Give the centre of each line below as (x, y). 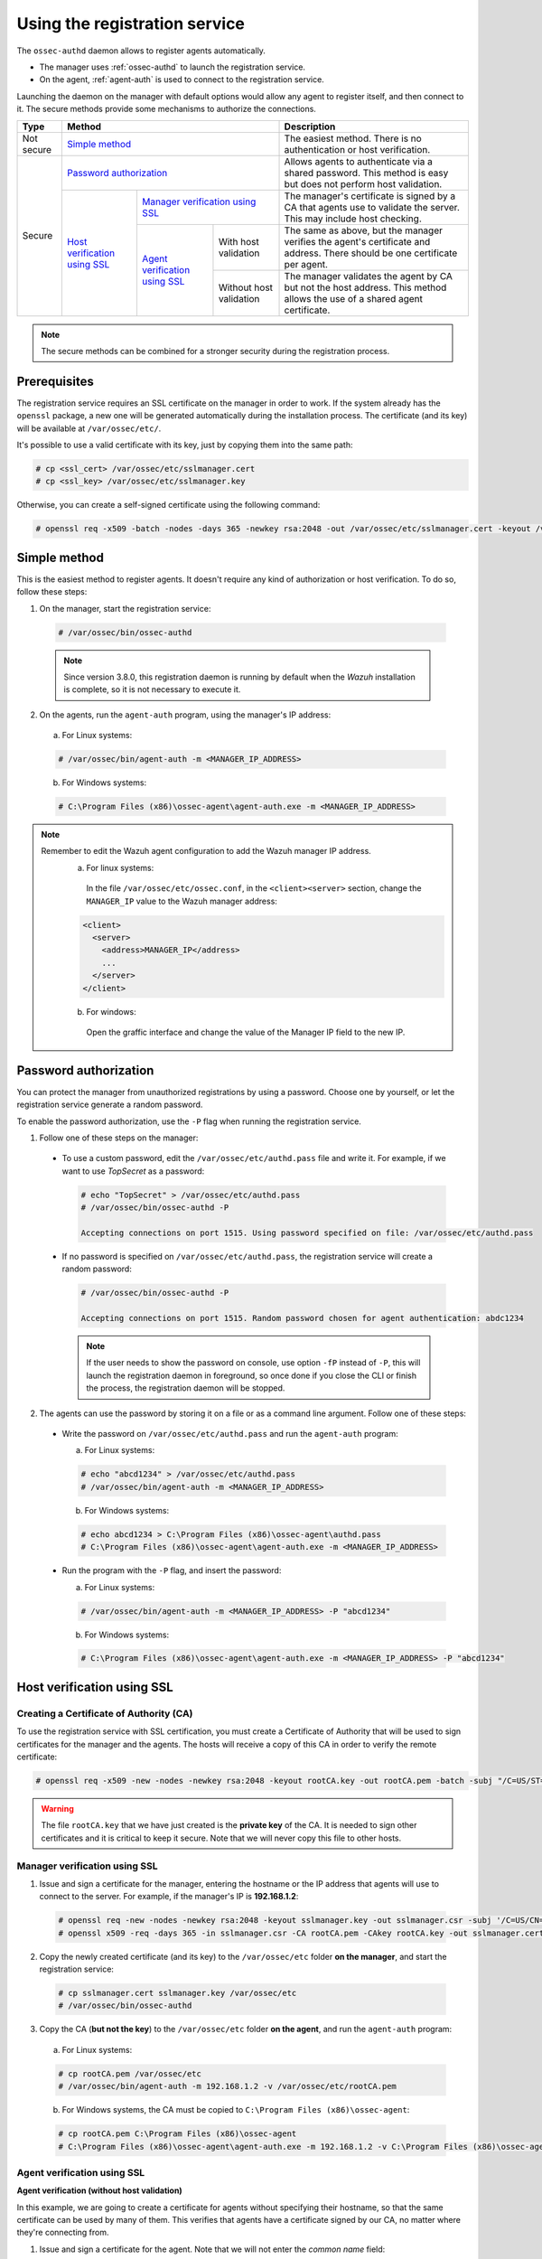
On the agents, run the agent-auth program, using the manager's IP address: (185, 715)
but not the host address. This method (365, 287)
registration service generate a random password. (110, 1105)
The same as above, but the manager (363, 230)
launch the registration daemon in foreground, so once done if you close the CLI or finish (252, 1375)
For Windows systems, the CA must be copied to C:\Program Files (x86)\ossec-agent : (236, 2110)
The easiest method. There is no (353, 138)
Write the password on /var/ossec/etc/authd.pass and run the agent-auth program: (230, 1434)
